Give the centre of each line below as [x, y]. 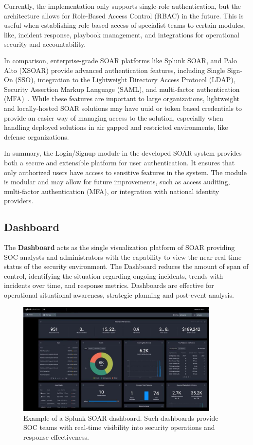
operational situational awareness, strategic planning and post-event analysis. [119, 295]
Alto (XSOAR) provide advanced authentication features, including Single [115, 70]
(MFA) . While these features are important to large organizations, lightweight [122, 98]
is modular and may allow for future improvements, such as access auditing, [117, 182]
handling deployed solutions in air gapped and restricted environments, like [116, 127]
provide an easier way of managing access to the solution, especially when [114, 117]
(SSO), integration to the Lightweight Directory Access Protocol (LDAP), [125, 80]
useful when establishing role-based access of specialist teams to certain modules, [125, 25]
